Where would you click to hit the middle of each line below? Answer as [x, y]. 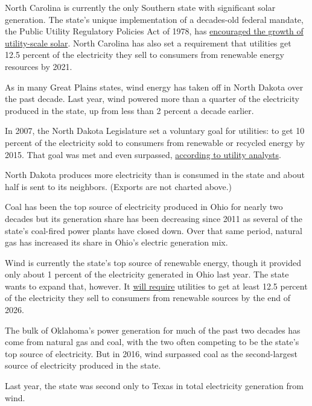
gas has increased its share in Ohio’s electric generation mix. [116, 242]
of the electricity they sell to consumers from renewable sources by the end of [148, 298]
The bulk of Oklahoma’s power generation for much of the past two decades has [153, 330]
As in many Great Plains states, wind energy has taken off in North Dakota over [154, 87]
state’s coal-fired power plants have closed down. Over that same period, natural [154, 230]
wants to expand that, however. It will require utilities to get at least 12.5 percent [156, 286]
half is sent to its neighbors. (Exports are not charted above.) [119, 186]
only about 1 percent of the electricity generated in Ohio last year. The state [147, 274]
